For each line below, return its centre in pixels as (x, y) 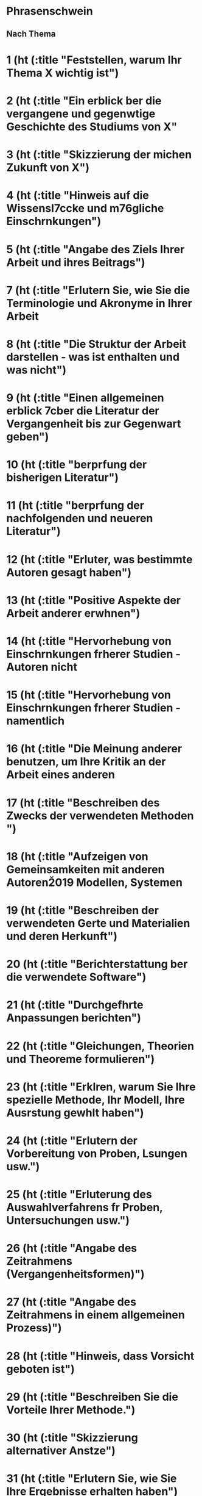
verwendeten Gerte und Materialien (98, 923)
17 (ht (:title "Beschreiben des (83, 803)
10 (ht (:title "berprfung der (77, 465)
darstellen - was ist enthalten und (93, 357)
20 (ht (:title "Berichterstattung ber (97, 964)
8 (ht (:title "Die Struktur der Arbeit (96, 344)
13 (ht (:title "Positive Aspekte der (94, 600)
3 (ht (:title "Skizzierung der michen (99, 155)
